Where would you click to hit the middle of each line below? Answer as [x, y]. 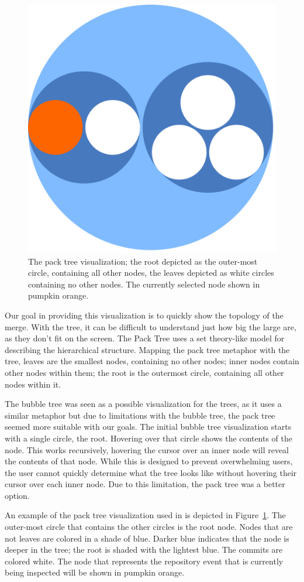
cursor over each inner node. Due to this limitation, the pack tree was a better [145, 484]
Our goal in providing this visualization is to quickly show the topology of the [144, 315]
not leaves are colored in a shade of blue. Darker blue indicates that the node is [147, 538]
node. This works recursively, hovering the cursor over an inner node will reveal [147, 449]
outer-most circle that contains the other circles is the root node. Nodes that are [149, 527]
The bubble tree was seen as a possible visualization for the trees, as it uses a [143, 404]
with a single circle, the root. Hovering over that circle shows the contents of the [149, 438]
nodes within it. [33, 384]
